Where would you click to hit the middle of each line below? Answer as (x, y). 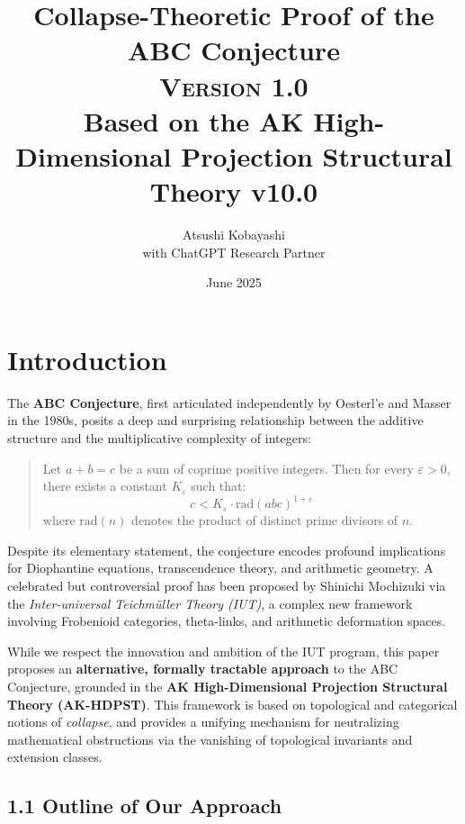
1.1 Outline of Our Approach (145, 806)
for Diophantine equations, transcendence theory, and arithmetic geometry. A (220, 568)
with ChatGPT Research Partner (234, 252)
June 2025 (234, 282)
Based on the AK (193, 120)
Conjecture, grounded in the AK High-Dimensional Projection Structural (228, 686)
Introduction (87, 359)
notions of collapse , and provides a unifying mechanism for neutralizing (203, 722)
